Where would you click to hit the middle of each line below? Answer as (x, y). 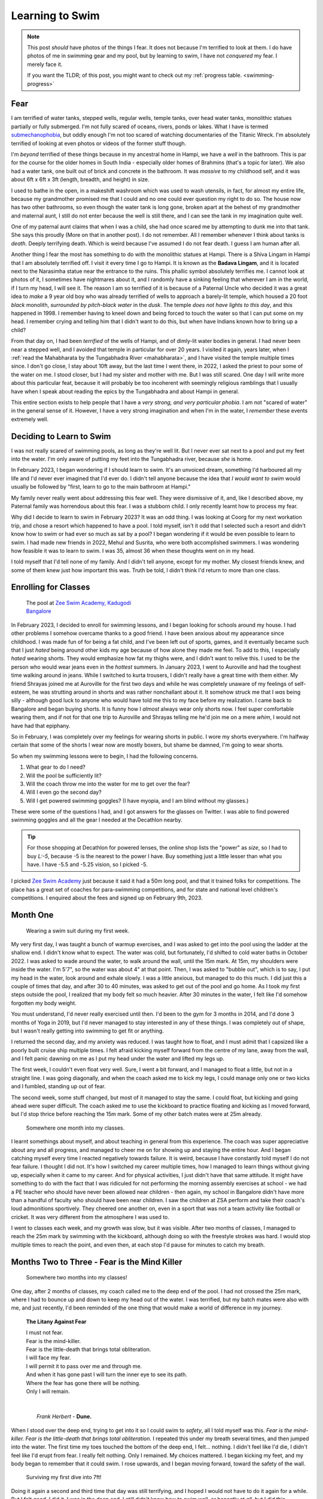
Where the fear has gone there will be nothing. (83, 1383)
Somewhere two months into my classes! (77, 1278)
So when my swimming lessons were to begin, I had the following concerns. (105, 756)
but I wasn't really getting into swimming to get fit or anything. (87, 1031)
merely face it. (45, 64)
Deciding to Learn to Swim (61, 436)
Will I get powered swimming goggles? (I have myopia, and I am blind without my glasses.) (137, 800)
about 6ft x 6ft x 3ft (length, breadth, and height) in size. (80, 179)
